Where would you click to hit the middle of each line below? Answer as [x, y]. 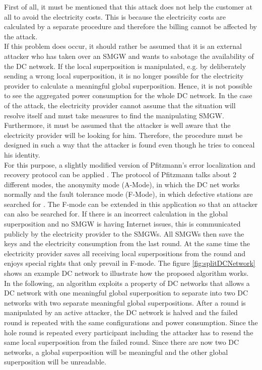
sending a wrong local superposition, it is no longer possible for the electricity [124, 76]
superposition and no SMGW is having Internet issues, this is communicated [122, 224]
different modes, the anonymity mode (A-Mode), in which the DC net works [122, 184]
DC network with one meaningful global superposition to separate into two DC [126, 293]
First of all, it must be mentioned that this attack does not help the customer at [128, 7]
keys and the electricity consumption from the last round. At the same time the [127, 243]
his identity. [22, 154]
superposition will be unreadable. [55, 362]
